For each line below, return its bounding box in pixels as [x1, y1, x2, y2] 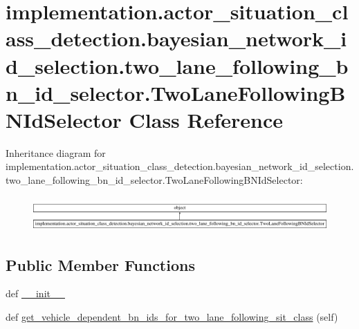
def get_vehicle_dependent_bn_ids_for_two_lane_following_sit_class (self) [6, 310, 338, 324]
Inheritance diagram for [6, 145, 106, 160]
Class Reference [129, 105, 284, 133]
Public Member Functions [6, 254, 195, 275]
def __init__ [6, 286, 65, 301]
